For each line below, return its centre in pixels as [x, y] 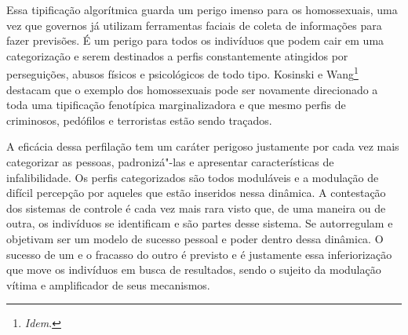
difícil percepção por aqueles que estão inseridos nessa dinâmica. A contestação [196, 193]
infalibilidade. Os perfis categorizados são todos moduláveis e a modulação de [193, 177]
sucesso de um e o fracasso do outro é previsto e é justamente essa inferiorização [199, 254]
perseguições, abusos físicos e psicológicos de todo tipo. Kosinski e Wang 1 [182, 73]
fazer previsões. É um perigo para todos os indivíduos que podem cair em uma [195, 40]
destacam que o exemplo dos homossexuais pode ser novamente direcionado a [192, 89]
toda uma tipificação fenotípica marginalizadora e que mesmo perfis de [176, 105]
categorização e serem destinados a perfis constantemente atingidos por [177, 55]
